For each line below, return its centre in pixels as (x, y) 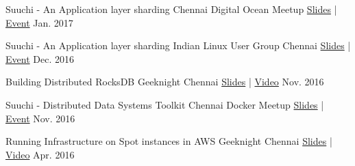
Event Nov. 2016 (40, 118)
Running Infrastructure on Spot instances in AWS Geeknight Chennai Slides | (169, 141)
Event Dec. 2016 (40, 58)
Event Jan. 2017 (39, 22)
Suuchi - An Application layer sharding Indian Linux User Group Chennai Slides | (178, 45)
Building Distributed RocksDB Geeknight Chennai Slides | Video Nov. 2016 (165, 82)
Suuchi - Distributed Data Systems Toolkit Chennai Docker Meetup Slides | (165, 104)
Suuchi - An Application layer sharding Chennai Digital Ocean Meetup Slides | (171, 9)
